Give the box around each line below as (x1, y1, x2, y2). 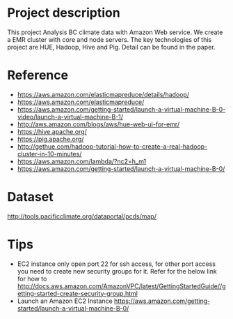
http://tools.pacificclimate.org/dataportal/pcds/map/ (7, 212, 156, 221)
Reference (7, 68, 68, 83)
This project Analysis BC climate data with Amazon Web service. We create (7, 28, 223, 36)
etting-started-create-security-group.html (17, 289, 138, 297)
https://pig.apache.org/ (17, 135, 84, 143)
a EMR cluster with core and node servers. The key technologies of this (7, 35, 212, 43)
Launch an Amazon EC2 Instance (17, 297, 113, 305)
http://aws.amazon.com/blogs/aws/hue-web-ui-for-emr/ (17, 120, 179, 128)
